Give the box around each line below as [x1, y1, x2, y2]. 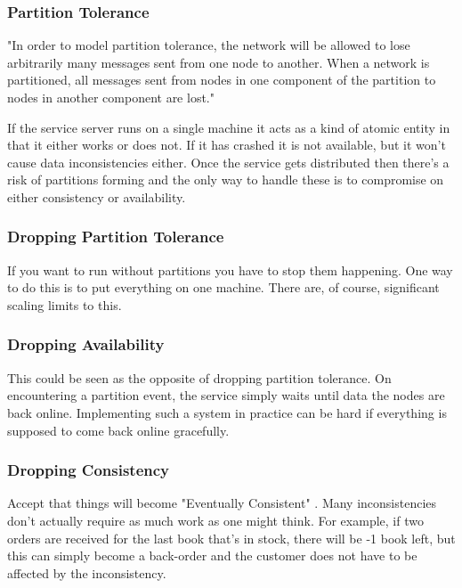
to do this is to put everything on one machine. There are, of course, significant [7, 278, 440, 297]
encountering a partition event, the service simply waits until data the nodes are [7, 386, 445, 404]
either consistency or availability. [7, 187, 186, 206]
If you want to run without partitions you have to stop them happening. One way [7, 260, 453, 279]
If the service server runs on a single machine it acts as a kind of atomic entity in [7, 118, 450, 136]
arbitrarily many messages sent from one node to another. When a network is [7, 53, 430, 71]
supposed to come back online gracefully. [7, 421, 230, 439]
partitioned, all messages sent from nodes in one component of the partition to [7, 70, 436, 89]
